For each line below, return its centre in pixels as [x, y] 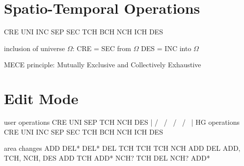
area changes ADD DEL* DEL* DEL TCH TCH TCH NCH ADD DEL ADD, [122, 148]
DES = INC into [166, 48]
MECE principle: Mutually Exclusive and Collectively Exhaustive [103, 65]
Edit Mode [41, 98]
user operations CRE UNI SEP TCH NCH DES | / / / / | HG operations [122, 122]
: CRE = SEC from [102, 48]
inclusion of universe [35, 48]
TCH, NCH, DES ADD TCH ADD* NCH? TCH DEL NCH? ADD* [107, 157]
